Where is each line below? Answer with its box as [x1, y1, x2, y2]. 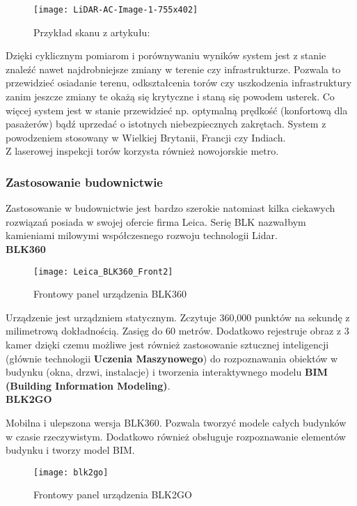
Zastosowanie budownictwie [6, 173, 163, 190]
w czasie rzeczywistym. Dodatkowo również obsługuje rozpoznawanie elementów [6, 429, 346, 443]
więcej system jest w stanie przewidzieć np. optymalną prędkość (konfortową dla [6, 102, 348, 117]
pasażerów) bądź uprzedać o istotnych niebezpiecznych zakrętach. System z [6, 116, 326, 131]
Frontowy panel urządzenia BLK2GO [33, 487, 192, 502]
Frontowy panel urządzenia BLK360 [33, 286, 187, 301]
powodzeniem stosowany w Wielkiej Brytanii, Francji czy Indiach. [6, 130, 286, 144]
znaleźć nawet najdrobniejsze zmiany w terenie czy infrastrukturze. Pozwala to [6, 61, 341, 76]
